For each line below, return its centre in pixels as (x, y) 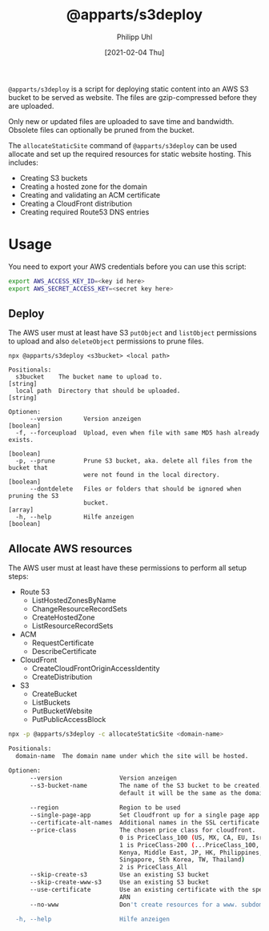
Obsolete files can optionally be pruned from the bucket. (101, 130)
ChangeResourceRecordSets (80, 609)
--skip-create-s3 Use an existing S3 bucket (119, 875)
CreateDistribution (62, 677)
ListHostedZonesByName (74, 600)
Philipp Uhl (134, 37)
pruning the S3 (34, 496)
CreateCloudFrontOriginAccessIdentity (96, 668)
